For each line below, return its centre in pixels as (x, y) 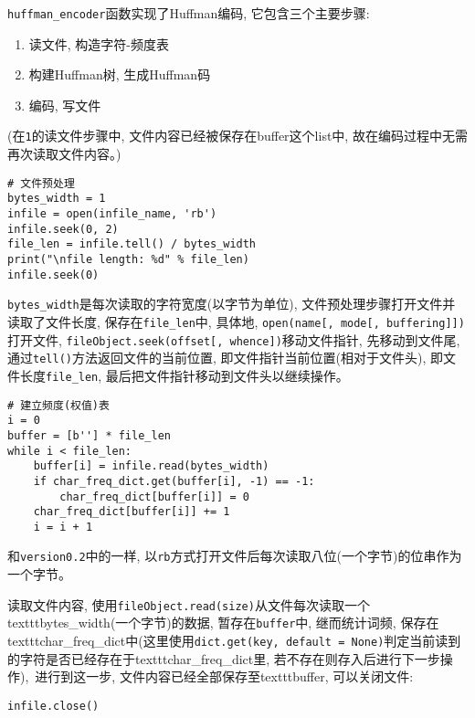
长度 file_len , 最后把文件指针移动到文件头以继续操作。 (184, 375)
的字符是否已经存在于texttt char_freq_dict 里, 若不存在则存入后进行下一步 (224, 658)
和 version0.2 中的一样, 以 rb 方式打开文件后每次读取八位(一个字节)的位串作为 (235, 556)
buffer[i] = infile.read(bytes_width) (151, 466)
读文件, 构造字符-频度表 (99, 43)
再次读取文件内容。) (64, 154)
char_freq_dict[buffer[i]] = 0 (154, 496)
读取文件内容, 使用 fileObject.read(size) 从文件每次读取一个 (189, 604)
